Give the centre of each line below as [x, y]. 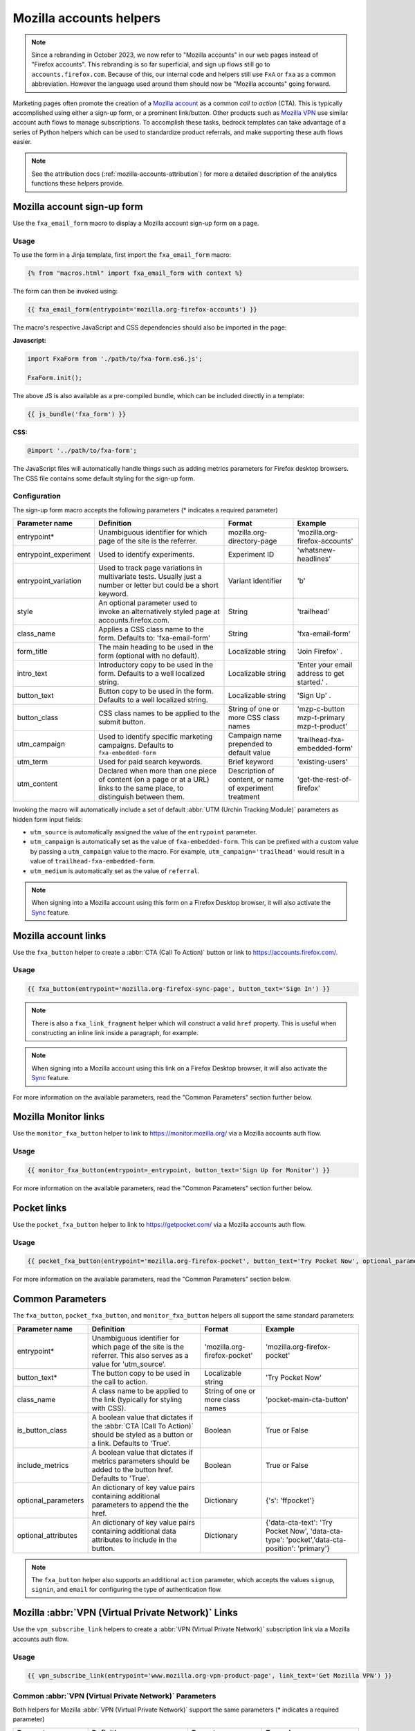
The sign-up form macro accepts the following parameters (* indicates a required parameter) [145, 510]
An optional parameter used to [147, 603]
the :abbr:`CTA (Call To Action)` [142, 1426]
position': [280, 1548]
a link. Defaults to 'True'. [131, 1443]
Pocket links [40, 1208]
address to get [321, 674]
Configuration [37, 496]
